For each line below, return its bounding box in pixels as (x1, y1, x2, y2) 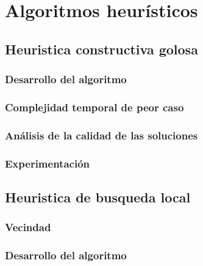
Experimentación (5, 155, 90, 171)
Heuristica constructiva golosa (5, 39, 198, 58)
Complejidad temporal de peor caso (5, 99, 184, 114)
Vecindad (5, 220, 51, 235)
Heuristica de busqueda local (5, 187, 191, 206)
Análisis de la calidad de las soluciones (5, 127, 198, 142)
